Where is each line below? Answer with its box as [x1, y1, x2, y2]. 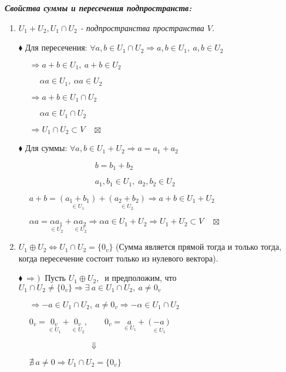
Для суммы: [25, 142, 68, 154]
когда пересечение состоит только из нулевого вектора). [18, 252, 218, 264]
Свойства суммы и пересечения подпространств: [5, 2, 192, 14]
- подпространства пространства [80, 21, 204, 33]
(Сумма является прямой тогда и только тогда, [116, 240, 282, 253]
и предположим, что [105, 272, 177, 284]
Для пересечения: [25, 41, 88, 53]
